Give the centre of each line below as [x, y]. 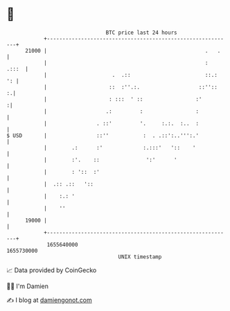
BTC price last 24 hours [141, 33]
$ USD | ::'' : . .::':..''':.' [103, 135]
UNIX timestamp [140, 257]
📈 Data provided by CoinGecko [52, 270]
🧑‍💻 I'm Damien [28, 286]
